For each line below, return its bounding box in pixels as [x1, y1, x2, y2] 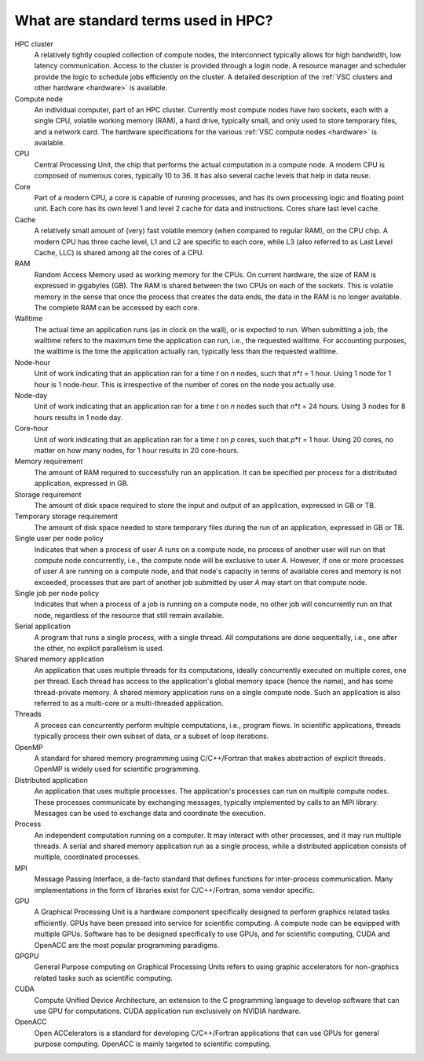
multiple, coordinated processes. [34, 852, 141, 862]
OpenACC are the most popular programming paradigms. [34, 940, 220, 949]
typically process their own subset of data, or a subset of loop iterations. [34, 731, 269, 741]
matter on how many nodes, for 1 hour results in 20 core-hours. [34, 446, 239, 455]
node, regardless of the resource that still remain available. [34, 610, 225, 620]
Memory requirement [14, 456, 83, 466]
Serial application [14, 621, 71, 631]
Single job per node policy [14, 589, 100, 598]
